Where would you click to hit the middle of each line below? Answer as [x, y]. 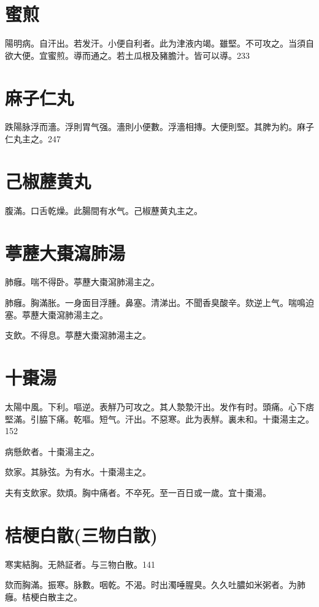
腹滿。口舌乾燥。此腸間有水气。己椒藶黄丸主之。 [104, 210]
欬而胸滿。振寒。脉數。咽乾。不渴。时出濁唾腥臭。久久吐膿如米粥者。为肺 [155, 585]
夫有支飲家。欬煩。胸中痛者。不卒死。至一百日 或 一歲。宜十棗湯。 [138, 492]
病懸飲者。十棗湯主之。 [52, 451]
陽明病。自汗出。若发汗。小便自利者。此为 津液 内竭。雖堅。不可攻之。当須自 [159, 43]
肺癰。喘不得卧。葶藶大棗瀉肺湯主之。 [82, 282]
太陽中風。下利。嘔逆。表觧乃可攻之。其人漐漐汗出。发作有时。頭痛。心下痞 [159, 406]
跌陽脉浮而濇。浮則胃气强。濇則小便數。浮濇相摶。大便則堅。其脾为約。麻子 [159, 127]
